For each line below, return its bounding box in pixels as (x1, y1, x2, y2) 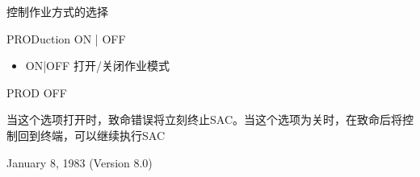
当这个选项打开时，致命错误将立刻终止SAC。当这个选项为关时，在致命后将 (6, 111, 402, 128)
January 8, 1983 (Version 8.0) (6, 154, 153, 171)
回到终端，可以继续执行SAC (17, 126, 165, 143)
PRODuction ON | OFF (6, 30, 126, 47)
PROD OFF (6, 84, 67, 101)
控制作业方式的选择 (6, 3, 108, 19)
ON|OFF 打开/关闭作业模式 (25, 57, 170, 74)
